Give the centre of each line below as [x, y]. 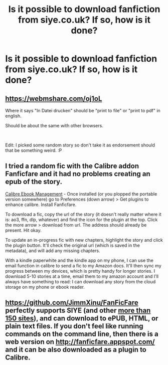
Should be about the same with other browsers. [54, 126]
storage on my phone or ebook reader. [45, 287]
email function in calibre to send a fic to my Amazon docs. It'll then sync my [83, 265]
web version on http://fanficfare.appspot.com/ [80, 342]
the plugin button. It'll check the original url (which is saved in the [73, 245]
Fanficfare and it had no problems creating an [78, 174]
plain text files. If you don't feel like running [74, 326]
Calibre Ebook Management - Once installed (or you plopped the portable [81, 194]
